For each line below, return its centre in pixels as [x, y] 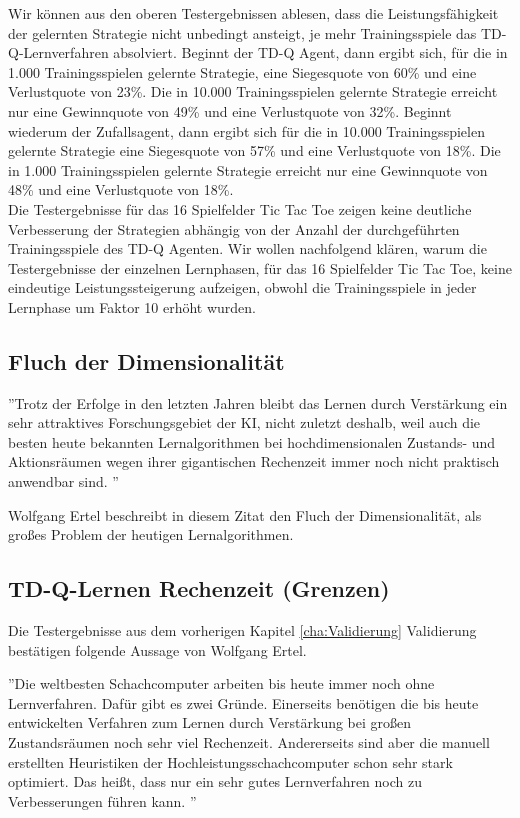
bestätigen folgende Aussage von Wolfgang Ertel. [157, 649]
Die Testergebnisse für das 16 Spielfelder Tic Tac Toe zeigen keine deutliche [240, 208]
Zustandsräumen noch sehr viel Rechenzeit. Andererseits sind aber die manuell [249, 742]
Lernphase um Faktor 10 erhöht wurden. [132, 306]
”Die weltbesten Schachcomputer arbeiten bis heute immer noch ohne [221, 683]
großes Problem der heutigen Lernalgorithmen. [151, 534]
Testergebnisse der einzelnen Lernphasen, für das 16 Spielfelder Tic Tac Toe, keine [260, 267]
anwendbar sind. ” [63, 481]
